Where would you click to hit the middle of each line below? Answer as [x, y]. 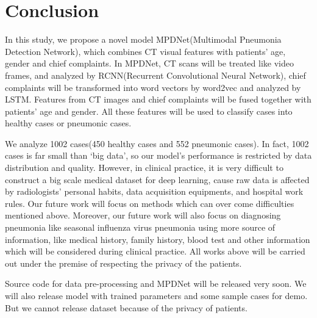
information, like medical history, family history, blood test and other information [158, 239]
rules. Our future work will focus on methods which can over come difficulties [150, 203]
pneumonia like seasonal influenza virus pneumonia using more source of [140, 227]
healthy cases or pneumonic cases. [68, 123]
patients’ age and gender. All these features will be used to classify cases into [149, 111]
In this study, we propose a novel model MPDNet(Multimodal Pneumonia [143, 39]
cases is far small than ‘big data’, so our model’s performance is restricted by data [158, 155]
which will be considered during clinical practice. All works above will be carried [155, 251]
